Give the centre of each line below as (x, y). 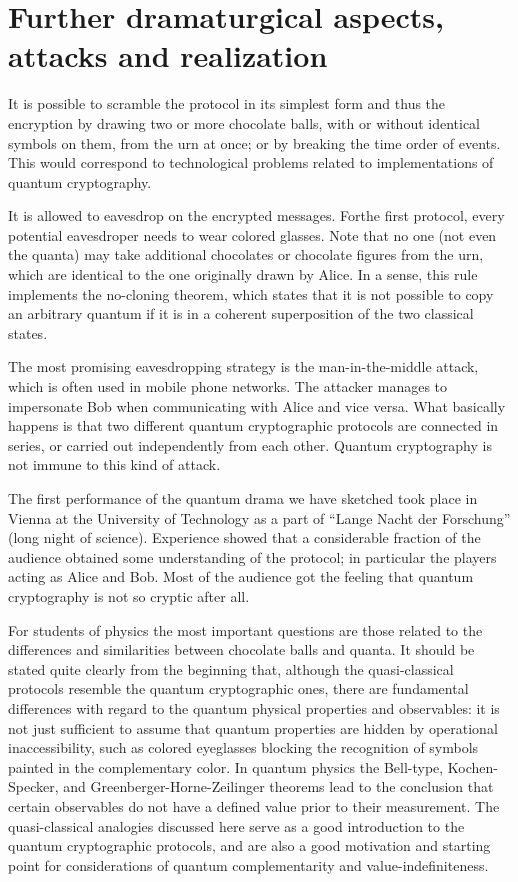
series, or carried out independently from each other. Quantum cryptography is (250, 444)
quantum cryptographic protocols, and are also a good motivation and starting (249, 845)
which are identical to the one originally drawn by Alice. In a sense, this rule (243, 274)
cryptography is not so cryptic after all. (129, 595)
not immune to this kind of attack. (114, 464)
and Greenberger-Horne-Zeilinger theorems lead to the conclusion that (278, 786)
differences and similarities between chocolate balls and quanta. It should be (241, 649)
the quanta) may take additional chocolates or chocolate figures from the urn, (246, 254)
